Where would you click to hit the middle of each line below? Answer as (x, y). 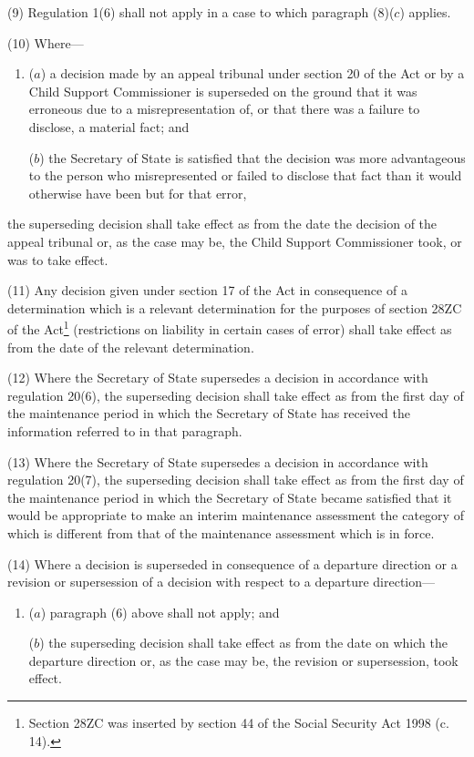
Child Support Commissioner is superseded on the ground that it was (223, 91)
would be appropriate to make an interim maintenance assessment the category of (236, 515)
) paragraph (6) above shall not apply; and (160, 612)
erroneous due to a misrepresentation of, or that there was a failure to (224, 109)
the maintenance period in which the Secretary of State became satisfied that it (230, 497)
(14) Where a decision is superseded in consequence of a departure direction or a (232, 563)
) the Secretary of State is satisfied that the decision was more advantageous (252, 157)
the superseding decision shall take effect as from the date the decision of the (222, 224)
